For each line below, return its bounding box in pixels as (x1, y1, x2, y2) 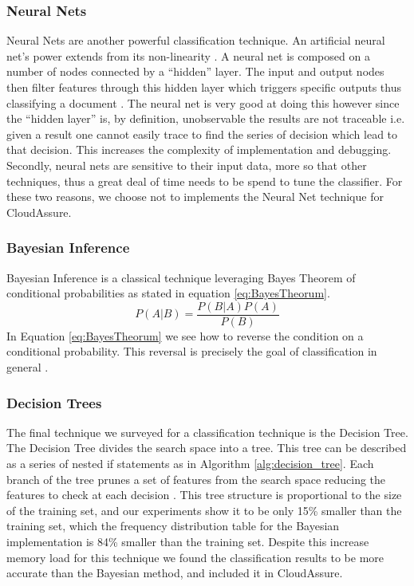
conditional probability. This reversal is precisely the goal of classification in (6, 343, 377, 360)
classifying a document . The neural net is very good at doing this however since (6, 94, 400, 111)
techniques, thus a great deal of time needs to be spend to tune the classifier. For (6, 172, 403, 189)
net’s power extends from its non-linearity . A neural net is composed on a (6, 47, 370, 64)
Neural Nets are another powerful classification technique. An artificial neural (6, 32, 385, 49)
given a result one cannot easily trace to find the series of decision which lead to (6, 125, 398, 142)
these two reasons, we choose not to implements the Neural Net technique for (6, 188, 384, 205)
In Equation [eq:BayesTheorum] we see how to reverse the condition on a (6, 327, 364, 344)
